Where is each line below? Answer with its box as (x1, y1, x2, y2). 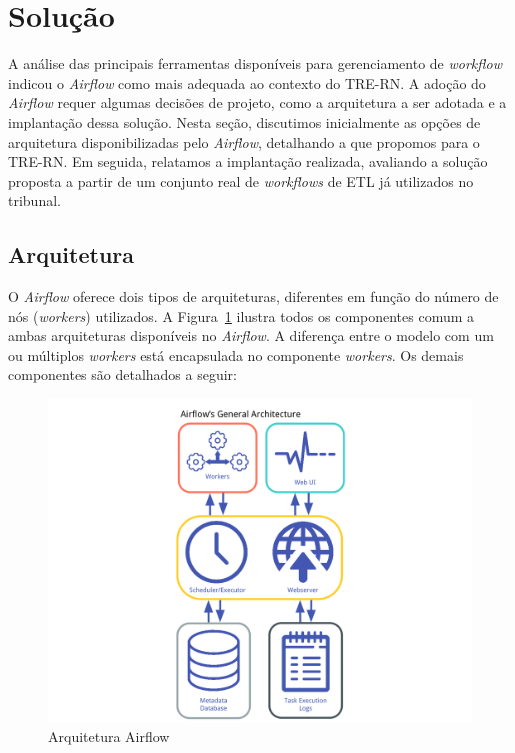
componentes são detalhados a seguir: (8, 364, 237, 385)
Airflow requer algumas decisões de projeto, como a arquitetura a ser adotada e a (8, 92, 507, 113)
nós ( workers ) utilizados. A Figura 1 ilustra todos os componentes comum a (8, 305, 475, 326)
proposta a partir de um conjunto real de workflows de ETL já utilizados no (8, 170, 474, 191)
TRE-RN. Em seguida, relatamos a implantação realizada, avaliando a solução (8, 151, 488, 172)
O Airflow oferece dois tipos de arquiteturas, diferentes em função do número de (8, 286, 499, 307)
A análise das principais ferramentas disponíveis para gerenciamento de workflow (8, 53, 502, 74)
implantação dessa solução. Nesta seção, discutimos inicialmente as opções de (8, 111, 481, 132)
